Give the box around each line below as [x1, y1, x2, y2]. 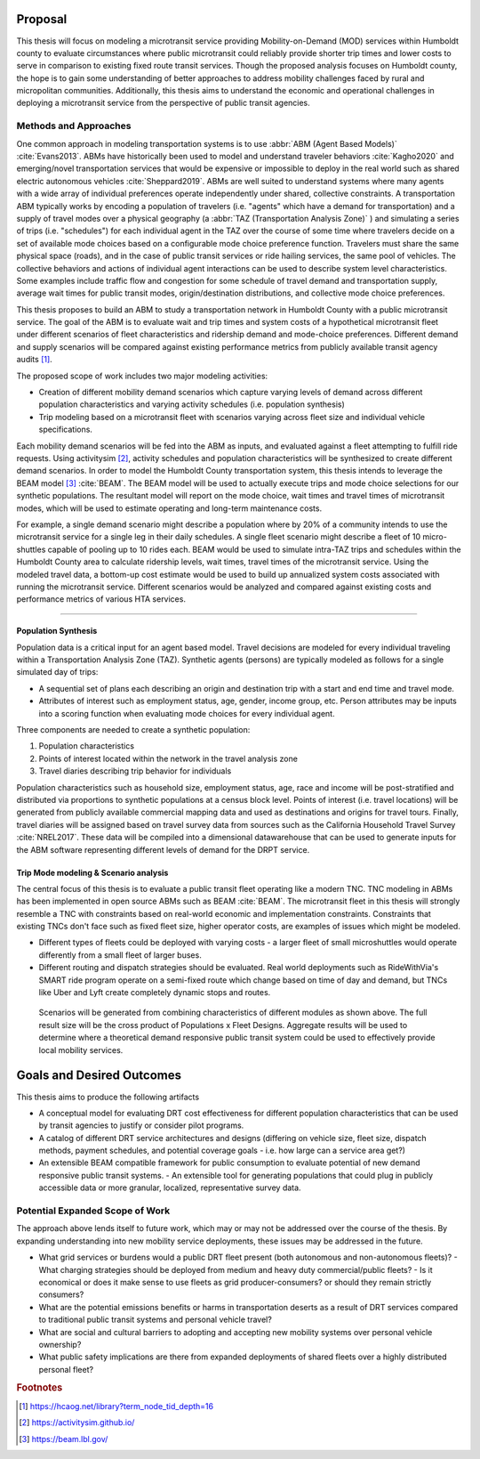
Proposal [16, 12, 68, 27]
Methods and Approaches [16, 120, 132, 133]
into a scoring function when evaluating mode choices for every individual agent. [38, 708, 335, 718]
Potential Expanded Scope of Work [16, 1204, 171, 1217]
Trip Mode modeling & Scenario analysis [16, 867, 169, 878]
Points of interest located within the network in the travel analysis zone [38, 753, 298, 764]
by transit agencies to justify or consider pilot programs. [38, 1120, 244, 1131]
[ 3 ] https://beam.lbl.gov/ [19, 1433, 108, 1444]
